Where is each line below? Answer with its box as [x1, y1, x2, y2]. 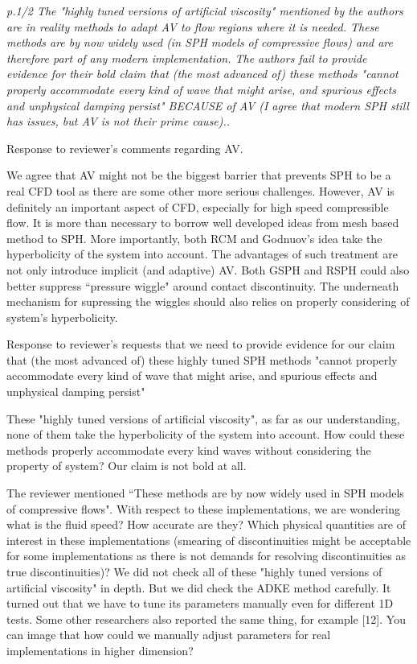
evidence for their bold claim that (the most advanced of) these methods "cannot [6, 65, 399, 82]
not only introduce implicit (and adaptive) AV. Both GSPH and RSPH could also [6, 261, 410, 278]
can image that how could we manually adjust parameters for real [6, 626, 331, 643]
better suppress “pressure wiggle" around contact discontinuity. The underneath [6, 277, 399, 294]
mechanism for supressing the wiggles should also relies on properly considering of [6, 293, 410, 310]
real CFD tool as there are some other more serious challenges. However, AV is [6, 182, 395, 199]
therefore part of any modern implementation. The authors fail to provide [6, 49, 367, 66]
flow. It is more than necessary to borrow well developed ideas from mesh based [6, 214, 399, 231]
